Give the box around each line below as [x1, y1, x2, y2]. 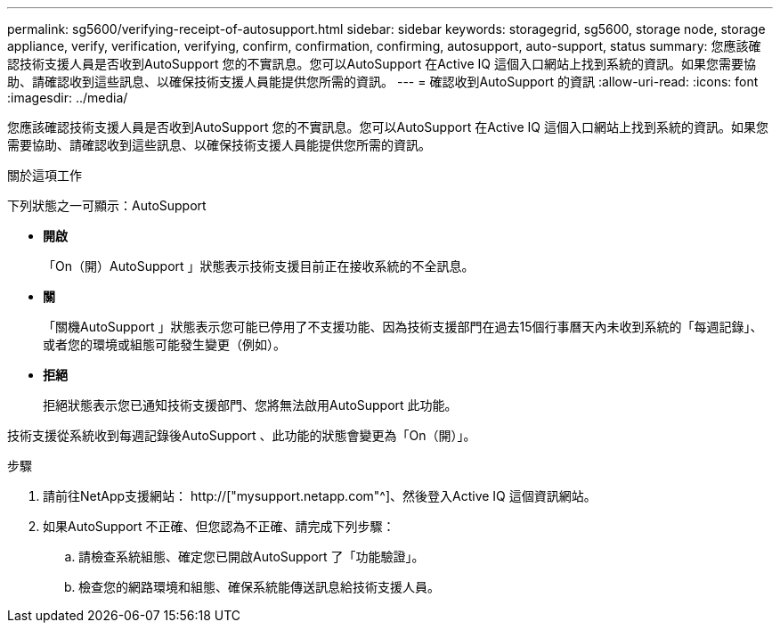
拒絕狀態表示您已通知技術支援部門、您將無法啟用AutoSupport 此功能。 [43, 397, 458, 413]
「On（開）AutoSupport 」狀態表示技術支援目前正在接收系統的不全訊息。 [43, 258, 475, 274]
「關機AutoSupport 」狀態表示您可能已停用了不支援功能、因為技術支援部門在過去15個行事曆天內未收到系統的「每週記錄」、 [43, 319, 763, 334]
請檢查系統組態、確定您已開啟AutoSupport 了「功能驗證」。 [78, 549, 425, 564]
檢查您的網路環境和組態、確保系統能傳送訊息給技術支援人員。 [78, 579, 440, 594]
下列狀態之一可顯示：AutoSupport [7, 198, 207, 213]
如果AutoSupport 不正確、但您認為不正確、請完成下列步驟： [43, 519, 395, 534]
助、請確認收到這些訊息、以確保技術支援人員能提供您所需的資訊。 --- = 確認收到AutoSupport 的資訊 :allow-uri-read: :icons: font [7, 74, 759, 89]
